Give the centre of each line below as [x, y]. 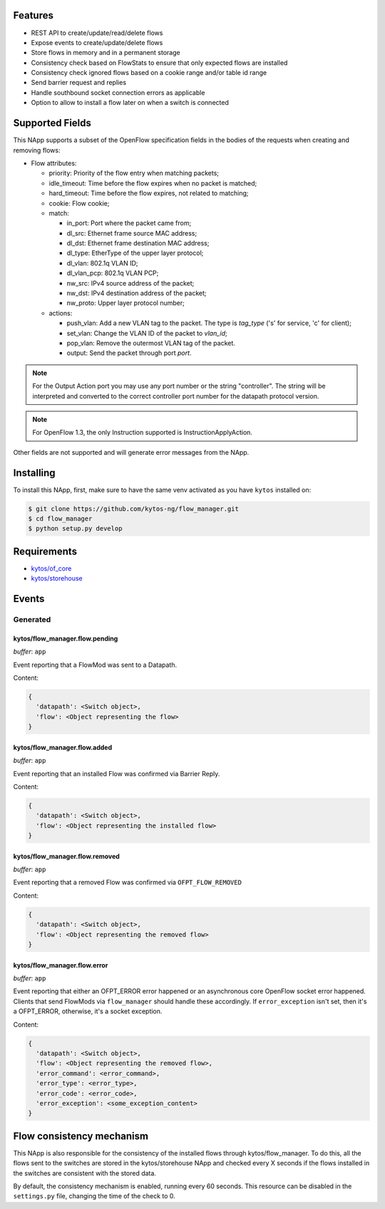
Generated [32, 620]
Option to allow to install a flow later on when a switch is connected [130, 103]
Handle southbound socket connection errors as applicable [118, 92]
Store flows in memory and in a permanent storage [106, 53]
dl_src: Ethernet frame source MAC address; [132, 233]
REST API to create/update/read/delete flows [97, 33]
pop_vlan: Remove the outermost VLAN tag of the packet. [151, 343]
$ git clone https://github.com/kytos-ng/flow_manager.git [133, 508]
